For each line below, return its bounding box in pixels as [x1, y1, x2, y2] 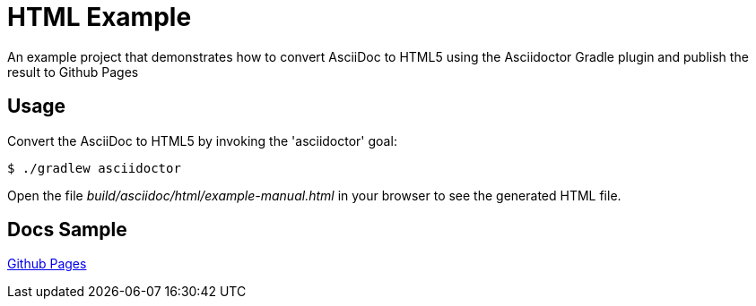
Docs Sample [7, 218, 127, 242]
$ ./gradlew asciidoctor [7, 160, 181, 175]
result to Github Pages [7, 64, 139, 80]
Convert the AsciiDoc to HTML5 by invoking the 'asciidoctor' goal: [7, 132, 397, 149]
